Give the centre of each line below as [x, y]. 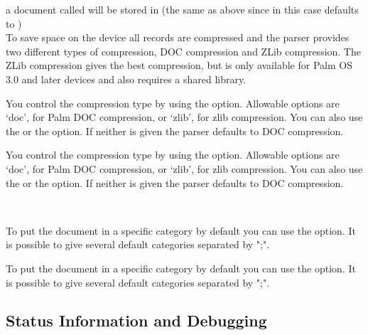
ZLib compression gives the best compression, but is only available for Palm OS [179, 65]
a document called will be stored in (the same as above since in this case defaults [182, 9]
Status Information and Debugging [136, 320]
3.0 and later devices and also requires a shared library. [126, 79]
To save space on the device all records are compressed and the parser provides [178, 37]
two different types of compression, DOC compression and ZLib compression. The [183, 51]
